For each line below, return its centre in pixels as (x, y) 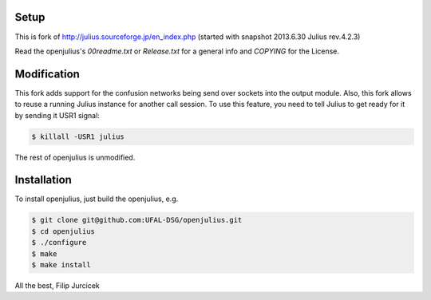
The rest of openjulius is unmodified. (75, 157)
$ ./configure (59, 243)
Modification (47, 74)
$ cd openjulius (63, 231)
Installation (43, 180)
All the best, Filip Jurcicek (57, 286)
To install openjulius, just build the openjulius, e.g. (97, 199)
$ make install (61, 265)
